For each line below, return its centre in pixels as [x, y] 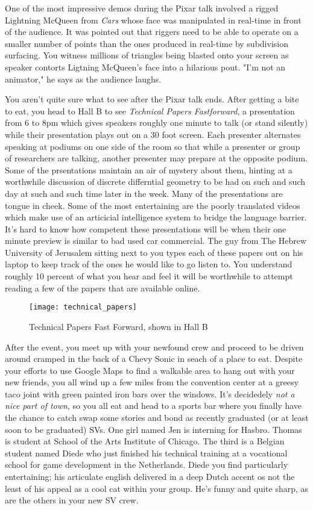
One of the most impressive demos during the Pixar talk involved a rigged [142, 8]
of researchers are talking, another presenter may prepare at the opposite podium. [156, 158]
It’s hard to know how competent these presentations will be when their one [146, 229]
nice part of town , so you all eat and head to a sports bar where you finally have [153, 406]
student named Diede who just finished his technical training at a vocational [146, 452]
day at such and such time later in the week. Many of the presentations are [144, 193]
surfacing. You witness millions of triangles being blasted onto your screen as [147, 55]
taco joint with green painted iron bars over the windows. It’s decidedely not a [150, 393]
